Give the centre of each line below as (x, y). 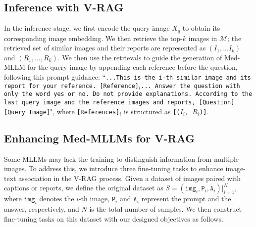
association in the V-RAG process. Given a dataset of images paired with (130, 178)
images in (203, 38)
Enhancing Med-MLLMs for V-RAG (100, 138)
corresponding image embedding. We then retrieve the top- (93, 38)
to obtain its (201, 28)
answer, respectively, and (42, 209)
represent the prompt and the (186, 199)
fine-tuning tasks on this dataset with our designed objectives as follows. (114, 218)
